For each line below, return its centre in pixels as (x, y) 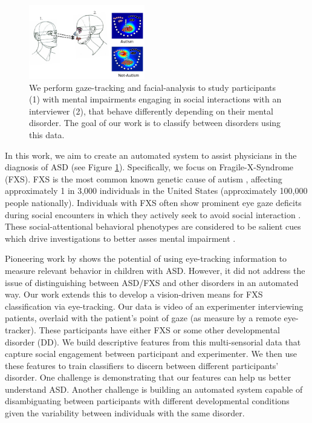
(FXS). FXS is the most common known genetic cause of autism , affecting (144, 178)
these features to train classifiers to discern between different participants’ (142, 365)
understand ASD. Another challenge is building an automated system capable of (154, 389)
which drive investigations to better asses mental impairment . (120, 238)
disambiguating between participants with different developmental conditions (147, 401)
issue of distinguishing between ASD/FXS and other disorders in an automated (152, 282)
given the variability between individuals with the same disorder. (125, 413)
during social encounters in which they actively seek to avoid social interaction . (153, 214)
